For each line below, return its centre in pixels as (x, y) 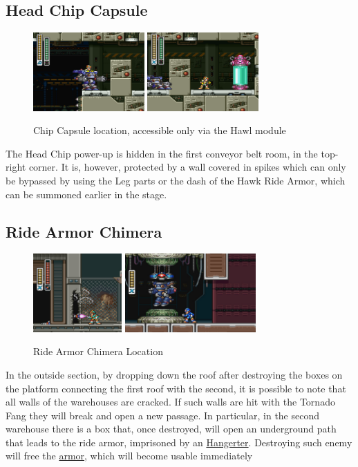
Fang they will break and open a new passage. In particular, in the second (163, 415)
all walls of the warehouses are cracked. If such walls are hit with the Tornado (170, 402)
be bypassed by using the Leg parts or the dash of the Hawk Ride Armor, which (176, 180)
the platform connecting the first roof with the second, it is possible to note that (176, 388)
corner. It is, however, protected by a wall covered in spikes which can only (187, 167)
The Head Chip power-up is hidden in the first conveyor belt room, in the (162, 153)
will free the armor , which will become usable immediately (129, 456)
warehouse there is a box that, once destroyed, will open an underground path (171, 429)
